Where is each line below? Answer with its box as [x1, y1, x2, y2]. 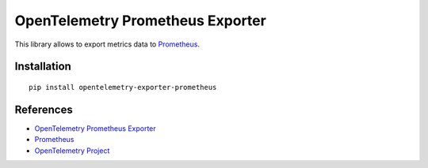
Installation [14, 60, 71, 73]
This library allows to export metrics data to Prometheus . [14, 39, 200, 49]
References [14, 103, 73, 116]
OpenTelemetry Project [34, 146, 110, 155]
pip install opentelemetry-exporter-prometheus [29, 83, 217, 91]
